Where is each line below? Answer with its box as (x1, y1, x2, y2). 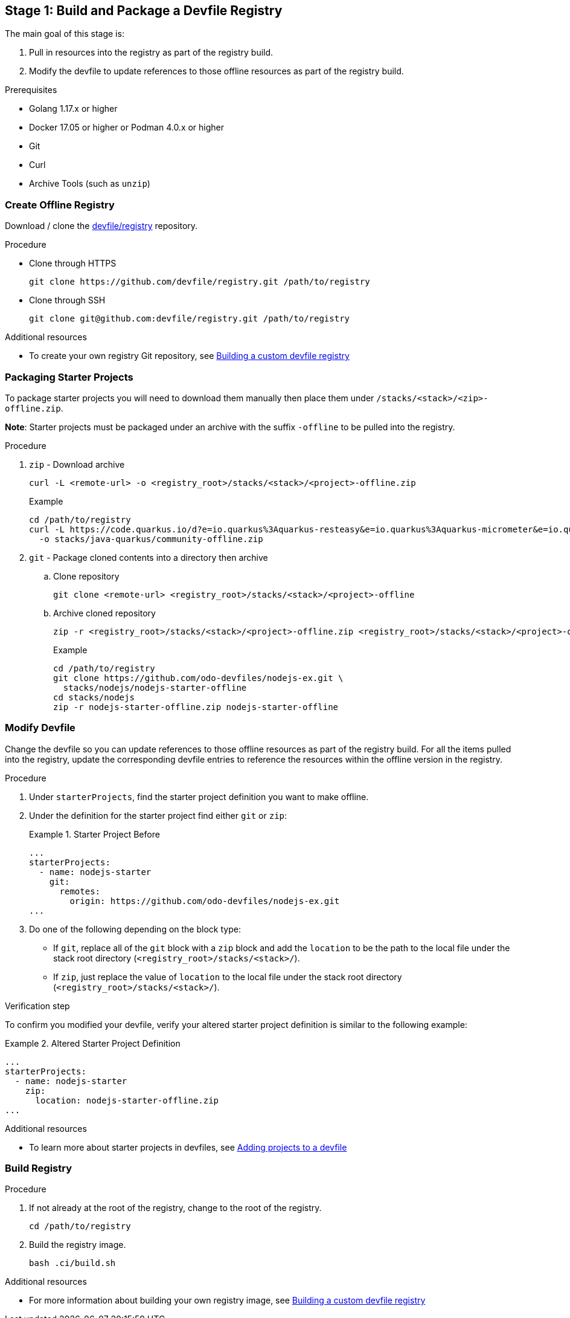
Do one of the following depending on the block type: (29, 923, 241, 934)
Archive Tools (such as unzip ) (29, 178, 150, 189)
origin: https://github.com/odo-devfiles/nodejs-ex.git (69, 896, 340, 906)
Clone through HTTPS (29, 258, 117, 269)
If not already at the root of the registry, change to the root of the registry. (29, 1203, 322, 1213)
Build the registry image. (29, 1239, 126, 1250)
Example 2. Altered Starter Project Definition (5, 1038, 181, 1048)
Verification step (5, 1000, 70, 1011)
